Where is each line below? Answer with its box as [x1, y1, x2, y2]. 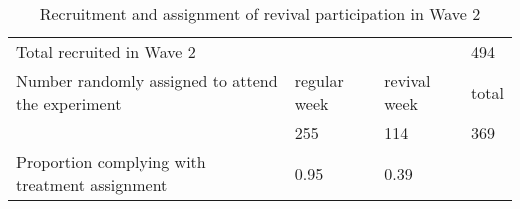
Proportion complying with [16, 150, 206, 173]
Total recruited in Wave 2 [16, 40, 196, 63]
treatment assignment [16, 173, 168, 196]
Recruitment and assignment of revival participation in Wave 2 [39, 2, 481, 25]
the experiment [16, 92, 122, 115]
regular [294, 69, 344, 92]
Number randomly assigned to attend [16, 69, 278, 92]
